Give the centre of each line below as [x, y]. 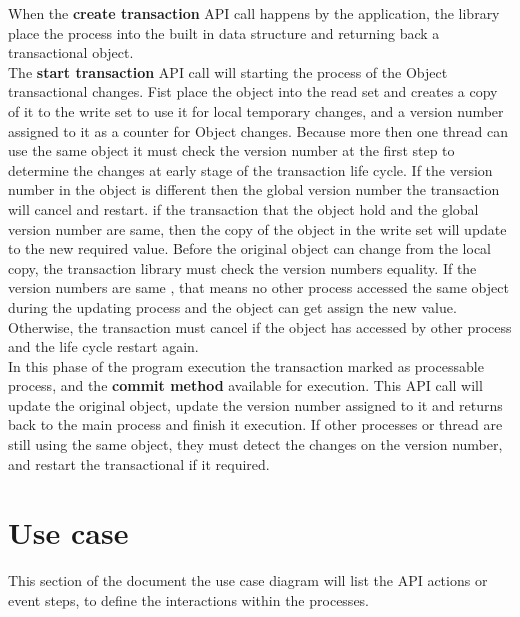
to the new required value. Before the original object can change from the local [249, 248]
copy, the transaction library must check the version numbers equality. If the [242, 267]
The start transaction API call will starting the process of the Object [228, 71]
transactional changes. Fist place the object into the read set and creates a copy [253, 91]
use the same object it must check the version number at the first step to [231, 150]
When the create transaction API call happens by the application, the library [254, 13]
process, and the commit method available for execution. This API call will [245, 385]
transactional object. [71, 52]
